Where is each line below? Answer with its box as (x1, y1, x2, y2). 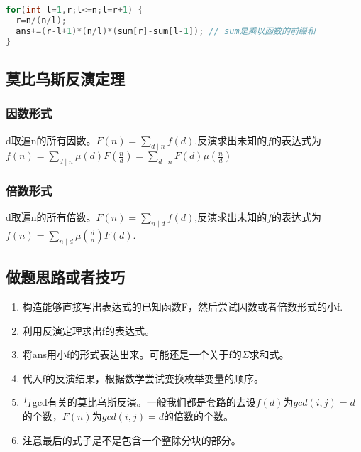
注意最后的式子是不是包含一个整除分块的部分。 (22, 432, 241, 447)
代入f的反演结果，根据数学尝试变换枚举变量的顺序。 (22, 370, 265, 385)
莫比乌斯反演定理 (6, 67, 125, 89)
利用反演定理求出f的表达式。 (22, 323, 155, 338)
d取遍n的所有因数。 (6, 132, 96, 147)
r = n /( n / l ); (16, 15, 67, 26)
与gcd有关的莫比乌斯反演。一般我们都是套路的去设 (22, 394, 256, 409)
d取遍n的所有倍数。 (6, 210, 96, 225)
